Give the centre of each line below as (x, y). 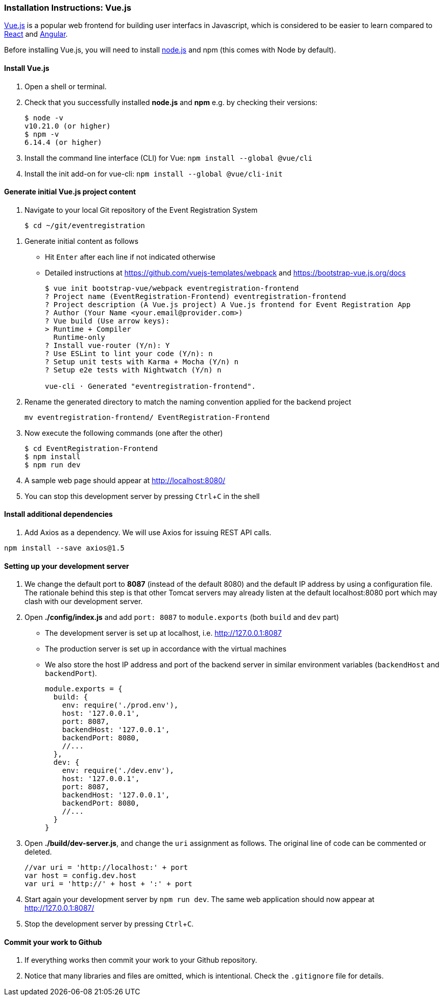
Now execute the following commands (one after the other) (124, 433)
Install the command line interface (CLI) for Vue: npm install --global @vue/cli (168, 158)
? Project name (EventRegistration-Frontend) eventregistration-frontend (196, 296)
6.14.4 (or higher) (63, 142)
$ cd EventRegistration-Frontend (91, 448)
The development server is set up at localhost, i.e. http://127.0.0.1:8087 (163, 633)
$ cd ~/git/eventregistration (85, 225)
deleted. (38, 852)
